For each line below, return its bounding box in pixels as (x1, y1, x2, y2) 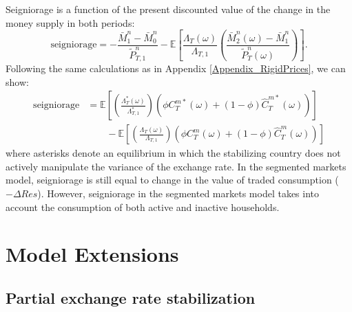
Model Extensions (6, 240, 179, 268)
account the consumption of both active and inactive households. (6, 199, 280, 214)
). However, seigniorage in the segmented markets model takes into (37, 186, 320, 201)
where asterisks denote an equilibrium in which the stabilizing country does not (6, 146, 341, 160)
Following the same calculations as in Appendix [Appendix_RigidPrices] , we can (6, 60, 346, 75)
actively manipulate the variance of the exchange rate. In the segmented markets (6, 159, 346, 173)
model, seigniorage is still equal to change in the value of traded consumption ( (6, 172, 339, 187)
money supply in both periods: (6, 15, 135, 30)
